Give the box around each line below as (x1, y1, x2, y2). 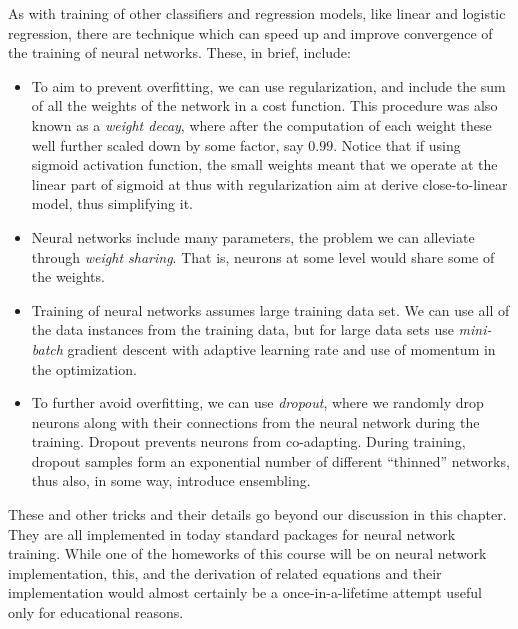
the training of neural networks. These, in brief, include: (8, 42, 351, 63)
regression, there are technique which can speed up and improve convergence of (8, 22, 493, 43)
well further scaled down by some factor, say (31, 134, 304, 155)
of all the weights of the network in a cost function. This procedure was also (31, 95, 498, 116)
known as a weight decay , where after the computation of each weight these (31, 114, 492, 135)
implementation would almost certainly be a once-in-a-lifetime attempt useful (8, 582, 482, 603)
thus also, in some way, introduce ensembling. (31, 470, 311, 491)
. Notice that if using (333, 134, 461, 155)
